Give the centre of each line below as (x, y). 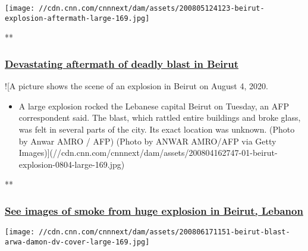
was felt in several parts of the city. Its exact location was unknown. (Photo (157, 129)
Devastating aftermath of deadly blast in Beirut (122, 63)
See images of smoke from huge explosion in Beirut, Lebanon (154, 210)
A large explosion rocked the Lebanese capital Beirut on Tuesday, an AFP (154, 106)
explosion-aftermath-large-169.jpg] (77, 18)
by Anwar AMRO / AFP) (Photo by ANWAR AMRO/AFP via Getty (147, 141)
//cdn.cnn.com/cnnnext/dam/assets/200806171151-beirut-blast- (164, 232)
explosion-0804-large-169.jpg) (72, 164)
